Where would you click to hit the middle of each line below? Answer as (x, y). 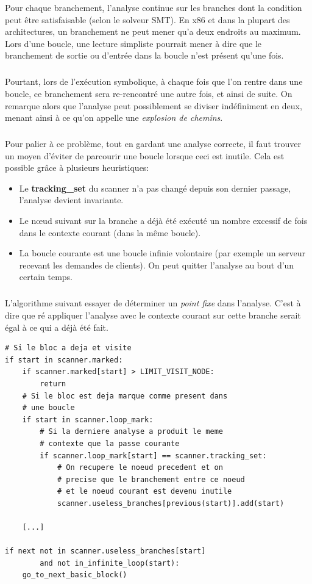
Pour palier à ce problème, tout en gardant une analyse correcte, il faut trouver (153, 144)
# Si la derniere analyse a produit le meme (131, 432)
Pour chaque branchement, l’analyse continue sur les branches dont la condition (154, 7)
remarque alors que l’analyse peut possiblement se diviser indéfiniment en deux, (154, 105)
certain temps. (46, 277)
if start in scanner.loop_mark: (88, 420)
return (53, 384)
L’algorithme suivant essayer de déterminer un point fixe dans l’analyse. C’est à (153, 303)
